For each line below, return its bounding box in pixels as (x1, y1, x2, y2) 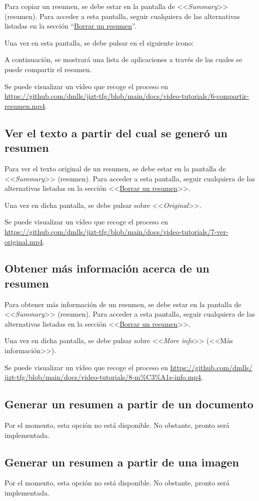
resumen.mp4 (4, 100, 45, 111)
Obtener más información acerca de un (4, 261, 209, 276)
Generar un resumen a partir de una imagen (4, 454, 239, 469)
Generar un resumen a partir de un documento (4, 396, 253, 412)
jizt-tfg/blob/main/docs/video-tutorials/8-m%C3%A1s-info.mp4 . (4, 372, 203, 382)
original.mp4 (4, 236, 43, 246)
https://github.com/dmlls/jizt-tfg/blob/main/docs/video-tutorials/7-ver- (4, 226, 228, 236)
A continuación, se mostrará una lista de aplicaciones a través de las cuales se (4, 54, 242, 65)
